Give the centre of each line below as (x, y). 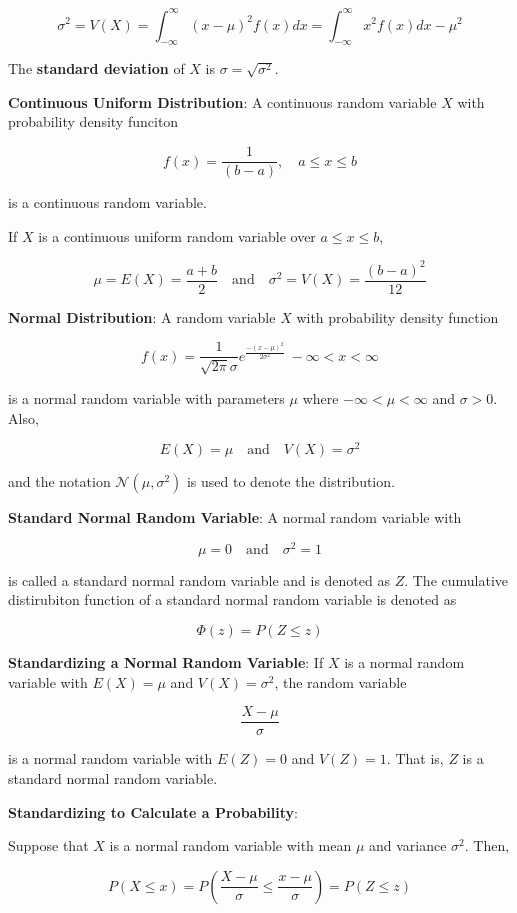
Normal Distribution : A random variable (142, 316)
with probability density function (397, 316)
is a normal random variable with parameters (146, 397)
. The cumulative (456, 579)
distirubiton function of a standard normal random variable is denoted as (232, 599)
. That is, (415, 758)
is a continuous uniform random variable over (177, 235)
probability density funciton (93, 121)
